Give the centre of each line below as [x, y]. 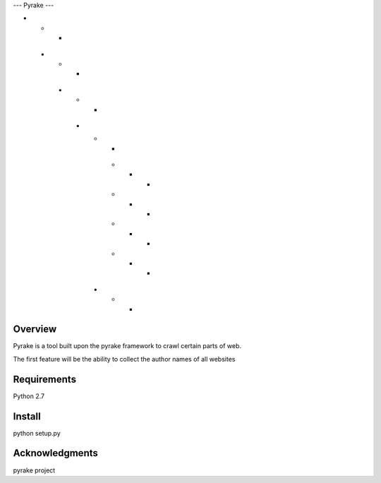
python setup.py [37, 433]
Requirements [45, 379]
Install [27, 416]
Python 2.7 [29, 396]
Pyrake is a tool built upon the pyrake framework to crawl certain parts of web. [127, 346]
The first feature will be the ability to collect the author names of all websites [124, 359]
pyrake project [34, 470]
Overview [35, 329]
